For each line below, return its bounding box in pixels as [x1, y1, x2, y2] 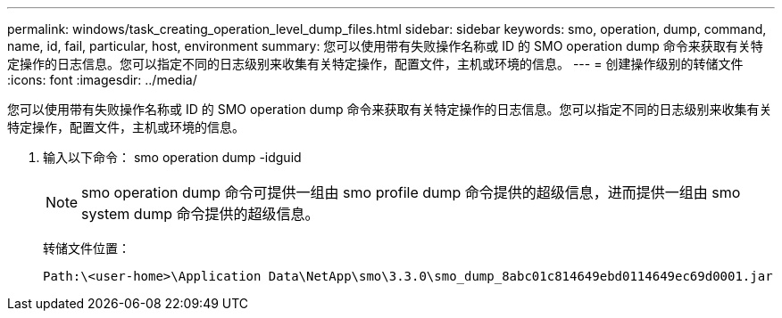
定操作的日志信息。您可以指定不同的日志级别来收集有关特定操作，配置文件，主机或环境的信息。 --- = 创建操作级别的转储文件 [7, 56, 744, 71]
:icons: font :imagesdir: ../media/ [7, 72, 197, 87]
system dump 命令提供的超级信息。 [81, 205, 320, 223]
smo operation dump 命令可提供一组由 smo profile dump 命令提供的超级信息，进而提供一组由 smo [81, 183, 741, 201]
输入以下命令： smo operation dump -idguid [43, 150, 302, 165]
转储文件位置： [43, 241, 130, 256]
